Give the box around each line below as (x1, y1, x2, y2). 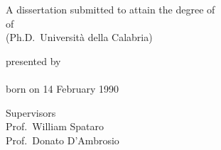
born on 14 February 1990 (6, 81, 119, 96)
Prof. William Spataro (6, 119, 104, 134)
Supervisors (6, 105, 56, 120)
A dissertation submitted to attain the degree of (6, 2, 215, 16)
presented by (6, 53, 61, 68)
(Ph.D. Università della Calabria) (6, 30, 153, 45)
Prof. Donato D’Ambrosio (6, 132, 119, 147)
